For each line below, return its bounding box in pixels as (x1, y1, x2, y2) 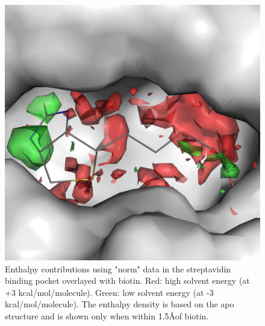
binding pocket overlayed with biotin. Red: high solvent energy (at (5, 274, 250, 287)
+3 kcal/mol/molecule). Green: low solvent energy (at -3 (5, 286, 214, 298)
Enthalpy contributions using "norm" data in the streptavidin (5, 262, 231, 275)
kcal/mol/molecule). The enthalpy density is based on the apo (5, 298, 234, 310)
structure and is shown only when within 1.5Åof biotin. (5, 309, 209, 322)
